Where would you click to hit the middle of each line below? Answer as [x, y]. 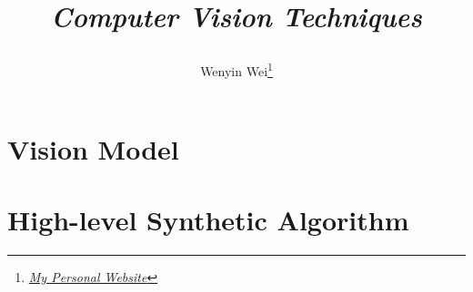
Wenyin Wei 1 [236, 70]
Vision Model [93, 148]
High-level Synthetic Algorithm [208, 219]
